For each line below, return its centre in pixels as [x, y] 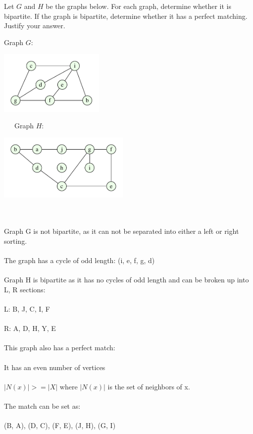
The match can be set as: [42, 406]
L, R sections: [25, 289]
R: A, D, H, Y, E [30, 328]
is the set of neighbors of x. [149, 386]
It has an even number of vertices [55, 367]
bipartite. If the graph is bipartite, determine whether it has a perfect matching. [126, 16]
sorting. [16, 241]
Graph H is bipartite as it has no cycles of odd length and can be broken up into [126, 280]
